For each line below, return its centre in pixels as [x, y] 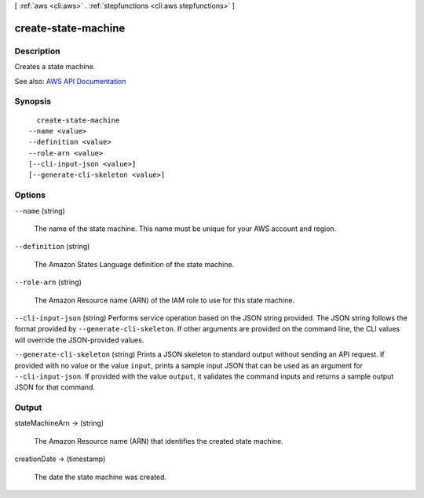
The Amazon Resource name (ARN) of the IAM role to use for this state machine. [164, 300]
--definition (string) [52, 247]
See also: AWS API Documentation [70, 81]
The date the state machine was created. [101, 477]
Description [37, 51]
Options [30, 195]
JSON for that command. [55, 387]
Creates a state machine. [55, 67]
